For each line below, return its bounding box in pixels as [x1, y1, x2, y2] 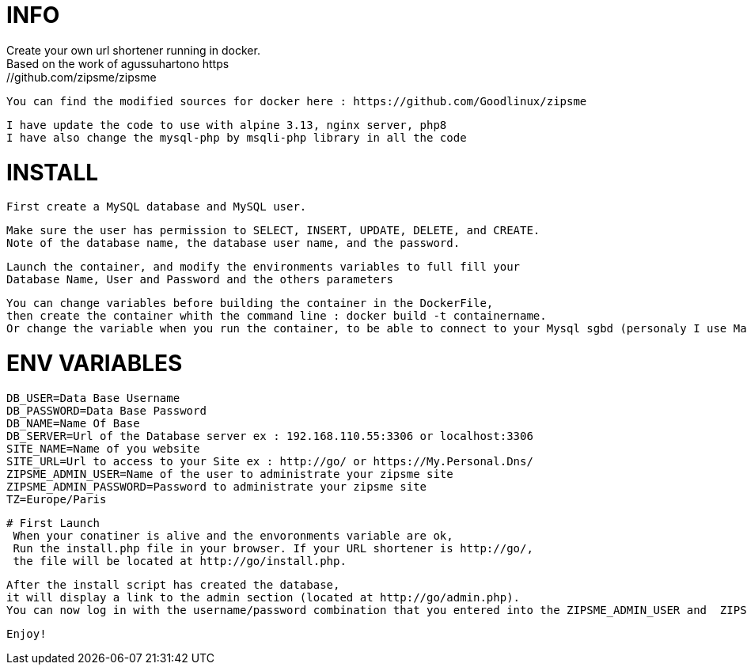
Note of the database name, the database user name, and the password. [6, 237, 461, 250]
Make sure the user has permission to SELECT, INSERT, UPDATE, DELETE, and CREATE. [6, 224, 540, 237]
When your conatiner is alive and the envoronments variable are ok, [13, 529, 453, 542]
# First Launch [6, 516, 100, 529]
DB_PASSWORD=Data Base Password [6, 404, 207, 417]
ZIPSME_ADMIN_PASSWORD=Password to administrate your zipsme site [6, 480, 427, 493]
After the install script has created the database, [6, 578, 340, 591]
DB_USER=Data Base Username [6, 391, 180, 404]
